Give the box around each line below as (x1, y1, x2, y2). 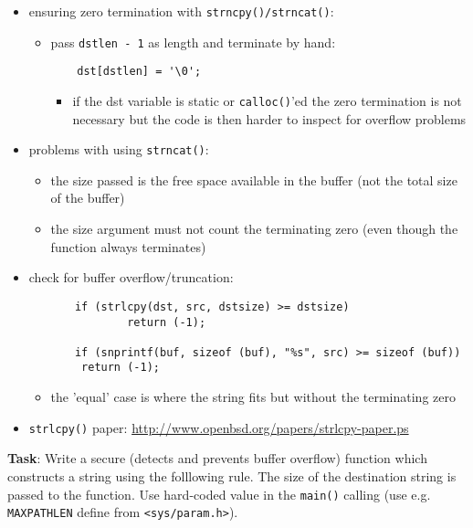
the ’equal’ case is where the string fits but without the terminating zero (50, 387, 456, 407)
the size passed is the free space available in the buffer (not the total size (50, 170, 457, 189)
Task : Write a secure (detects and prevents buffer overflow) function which (7, 449, 427, 468)
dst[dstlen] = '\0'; (77, 65, 202, 79)
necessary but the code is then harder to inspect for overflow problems (72, 109, 467, 128)
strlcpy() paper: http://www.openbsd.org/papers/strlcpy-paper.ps (28, 417, 409, 437)
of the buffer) (50, 188, 125, 207)
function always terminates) (50, 237, 206, 256)
